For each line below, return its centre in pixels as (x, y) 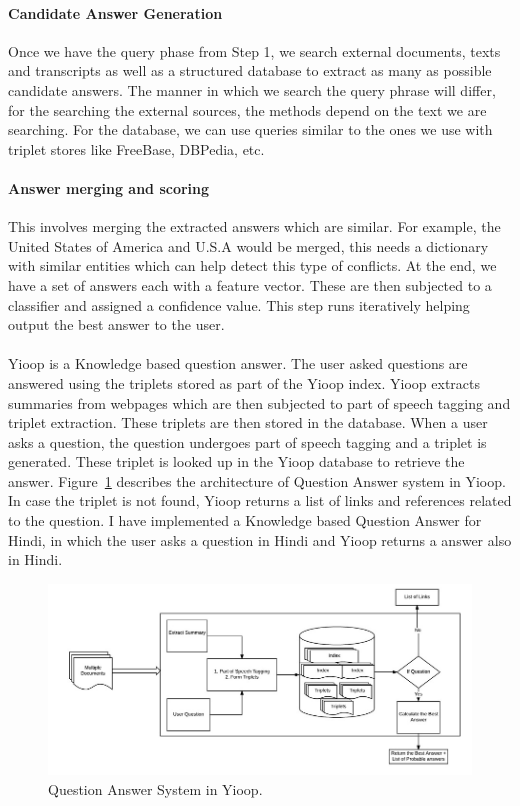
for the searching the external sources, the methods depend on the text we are (247, 109)
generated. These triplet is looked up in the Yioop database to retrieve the (236, 461)
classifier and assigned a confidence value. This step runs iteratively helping (239, 304)
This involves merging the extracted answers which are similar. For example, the (254, 226)
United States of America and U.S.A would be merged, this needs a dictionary (248, 245)
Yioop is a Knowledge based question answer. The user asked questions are (238, 363)
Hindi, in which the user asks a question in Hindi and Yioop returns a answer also (260, 539)
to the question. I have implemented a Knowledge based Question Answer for (245, 520)
